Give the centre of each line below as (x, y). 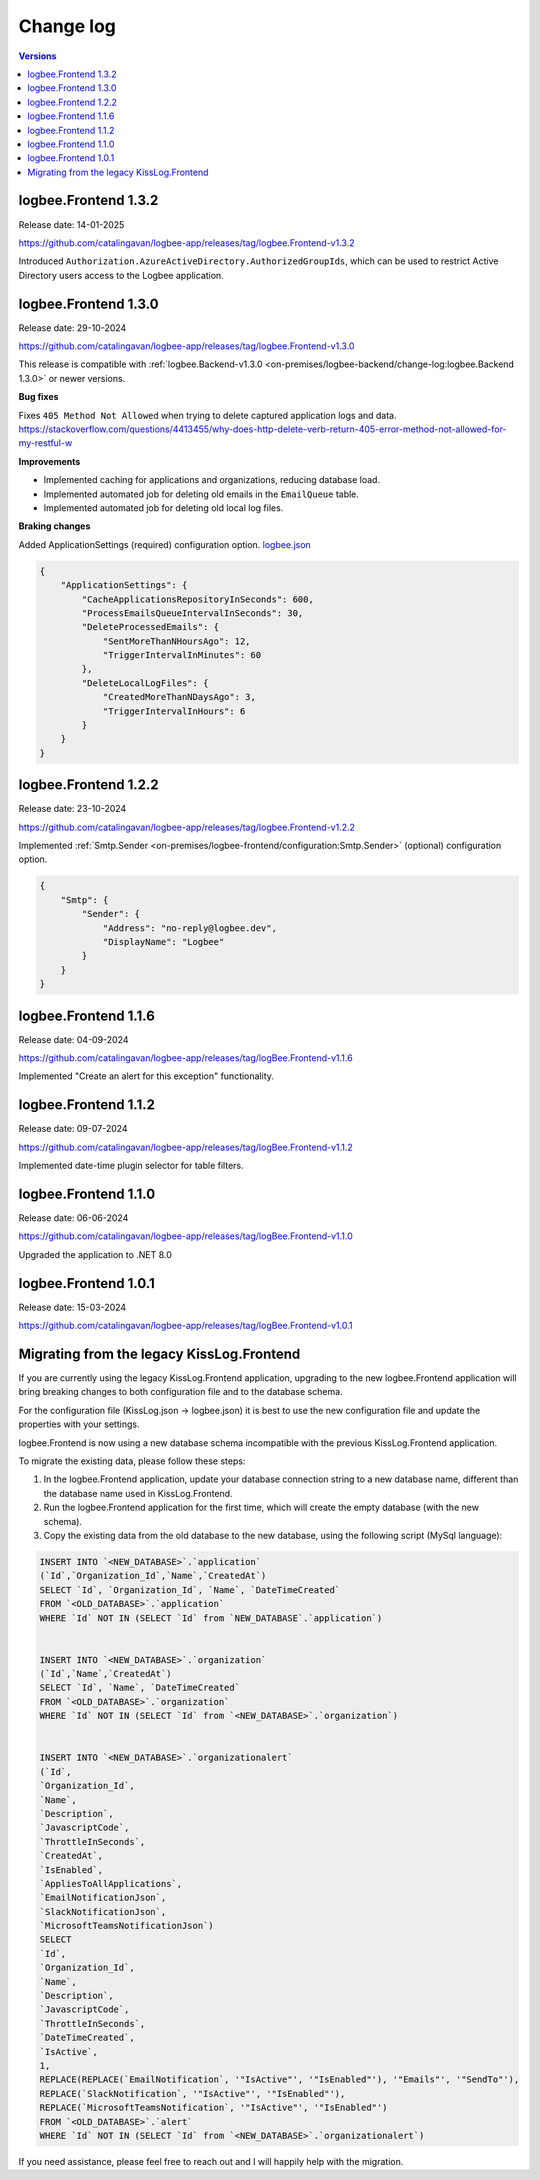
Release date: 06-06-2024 (73, 1218)
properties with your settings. (79, 1424)
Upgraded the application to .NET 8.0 (95, 1254)
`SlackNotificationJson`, (103, 1911)
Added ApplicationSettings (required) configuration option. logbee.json (165, 544)
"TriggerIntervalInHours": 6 (174, 711)
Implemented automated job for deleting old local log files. (163, 507)
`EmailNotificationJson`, (103, 1898)
